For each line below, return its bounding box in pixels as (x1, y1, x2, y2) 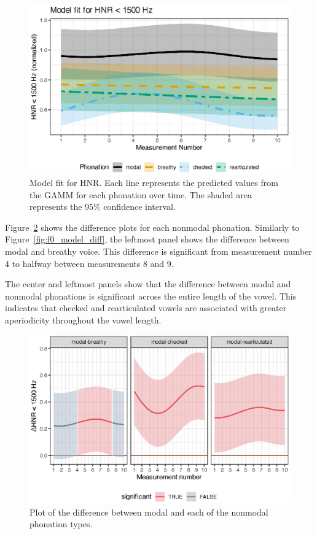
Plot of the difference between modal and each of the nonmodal (29, 505, 268, 518)
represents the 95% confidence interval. (29, 200, 176, 213)
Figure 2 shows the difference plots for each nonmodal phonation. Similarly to (5, 220, 300, 233)
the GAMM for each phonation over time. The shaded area (29, 188, 252, 201)
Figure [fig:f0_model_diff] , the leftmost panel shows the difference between (5, 233, 289, 246)
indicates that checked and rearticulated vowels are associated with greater (5, 301, 287, 314)
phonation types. (29, 517, 93, 530)
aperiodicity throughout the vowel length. (5, 313, 162, 326)
